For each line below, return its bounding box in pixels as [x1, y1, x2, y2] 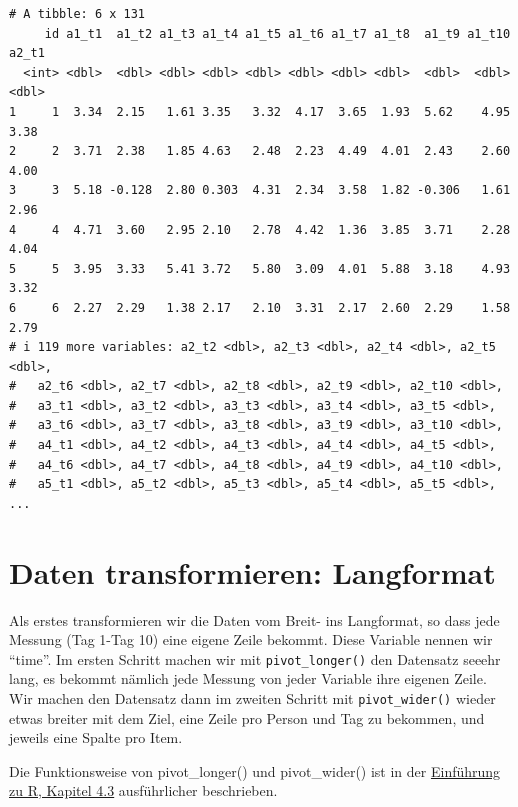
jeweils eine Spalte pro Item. [9, 727, 183, 748]
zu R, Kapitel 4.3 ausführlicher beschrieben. [9, 780, 278, 801]
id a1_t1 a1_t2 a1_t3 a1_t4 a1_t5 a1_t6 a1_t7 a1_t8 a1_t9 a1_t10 [44, 26, 511, 41]
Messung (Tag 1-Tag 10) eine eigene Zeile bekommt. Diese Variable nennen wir [9, 629, 493, 650]
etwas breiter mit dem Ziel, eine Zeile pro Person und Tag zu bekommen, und [9, 707, 485, 728]
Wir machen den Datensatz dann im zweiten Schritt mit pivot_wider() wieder [9, 688, 496, 708]
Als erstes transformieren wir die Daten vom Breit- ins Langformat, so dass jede [9, 609, 500, 630]
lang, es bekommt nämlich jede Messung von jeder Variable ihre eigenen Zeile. [9, 668, 487, 689]
